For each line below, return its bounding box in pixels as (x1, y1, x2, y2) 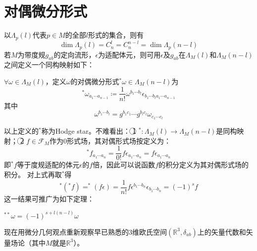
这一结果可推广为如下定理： (4, 193, 94, 203)
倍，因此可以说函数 (93, 159, 155, 170)
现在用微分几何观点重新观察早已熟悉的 (4, 226, 129, 237)
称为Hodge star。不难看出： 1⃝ (41, 126, 137, 136)
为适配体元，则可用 (98, 49, 161, 59)
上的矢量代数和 (197, 226, 246, 237)
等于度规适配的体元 (17, 159, 80, 170)
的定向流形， (53, 49, 96, 59)
